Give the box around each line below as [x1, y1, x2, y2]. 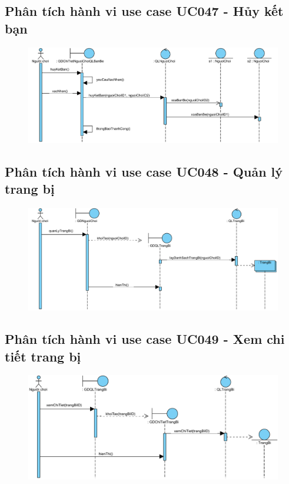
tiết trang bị [5, 347, 81, 365]
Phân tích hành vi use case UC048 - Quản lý [5, 163, 283, 181]
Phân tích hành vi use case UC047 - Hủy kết [5, 2, 284, 20]
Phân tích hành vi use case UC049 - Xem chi [5, 330, 285, 348]
